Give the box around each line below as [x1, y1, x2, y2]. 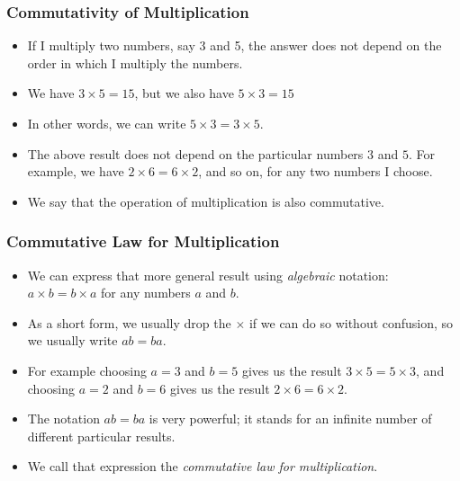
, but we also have [134, 84, 234, 102]
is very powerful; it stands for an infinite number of [149, 409, 432, 428]
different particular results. [27, 426, 176, 445]
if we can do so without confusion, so [248, 313, 454, 332]
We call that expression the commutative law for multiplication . [27, 457, 378, 476]
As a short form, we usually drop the [27, 313, 231, 332]
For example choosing [27, 361, 147, 379]
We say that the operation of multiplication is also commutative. [27, 192, 384, 210]
